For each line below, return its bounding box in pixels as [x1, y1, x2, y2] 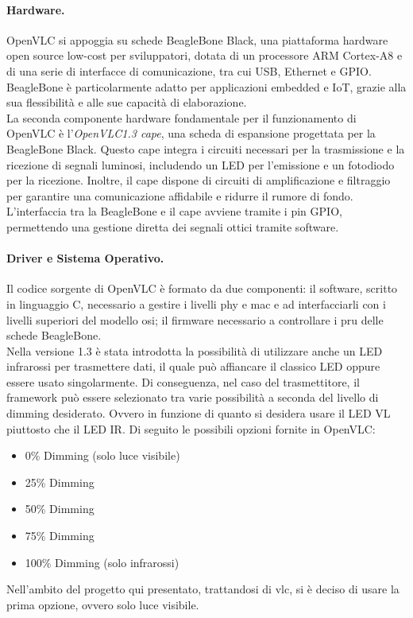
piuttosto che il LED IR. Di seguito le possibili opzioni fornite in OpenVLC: [6, 420, 376, 437]
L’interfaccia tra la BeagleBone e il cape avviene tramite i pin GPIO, [6, 203, 342, 220]
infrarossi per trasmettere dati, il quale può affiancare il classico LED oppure [6, 358, 380, 375]
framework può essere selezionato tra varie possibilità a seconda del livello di [6, 389, 379, 406]
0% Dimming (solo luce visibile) [25, 447, 180, 464]
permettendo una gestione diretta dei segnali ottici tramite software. [6, 218, 339, 235]
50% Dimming [25, 500, 95, 517]
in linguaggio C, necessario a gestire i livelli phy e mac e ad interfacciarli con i [6, 295, 386, 312]
